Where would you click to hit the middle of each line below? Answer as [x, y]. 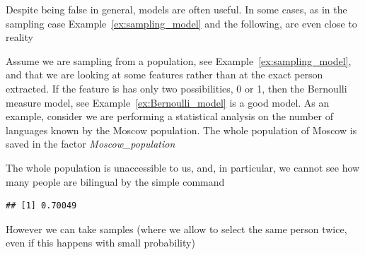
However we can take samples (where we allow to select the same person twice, [176, 229]
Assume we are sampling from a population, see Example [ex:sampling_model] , [179, 60]
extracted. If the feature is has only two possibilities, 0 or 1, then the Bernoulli [176, 88]
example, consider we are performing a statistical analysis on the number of [169, 116]
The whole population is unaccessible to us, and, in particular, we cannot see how [183, 167]
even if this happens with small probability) [100, 243]
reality [19, 37]
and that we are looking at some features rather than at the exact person [164, 75]
